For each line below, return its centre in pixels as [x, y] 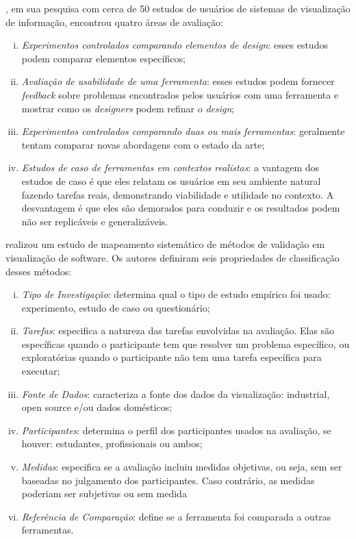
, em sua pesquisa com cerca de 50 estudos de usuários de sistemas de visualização [178, 8]
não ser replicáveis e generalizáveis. [95, 221]
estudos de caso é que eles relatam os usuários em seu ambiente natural [171, 180]
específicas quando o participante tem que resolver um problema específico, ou [186, 343]
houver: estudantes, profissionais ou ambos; [112, 443]
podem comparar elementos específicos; [103, 58]
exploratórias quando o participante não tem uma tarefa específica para [171, 357]
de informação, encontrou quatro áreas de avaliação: [114, 22]
